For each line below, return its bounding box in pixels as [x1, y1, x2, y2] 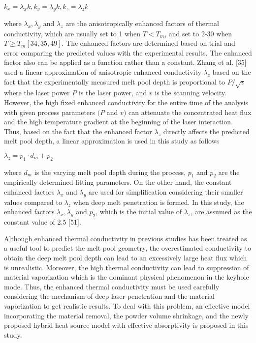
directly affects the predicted [163, 126, 250, 136]
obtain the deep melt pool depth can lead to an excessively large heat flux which [4, 253, 247, 263]
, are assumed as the [191, 206, 252, 217]
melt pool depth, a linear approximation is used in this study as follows [4, 136, 220, 146]
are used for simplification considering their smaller [88, 187, 243, 197]
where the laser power [4, 87, 70, 98]
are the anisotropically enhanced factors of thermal [65, 18, 219, 28]
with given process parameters [4, 107, 96, 117]
